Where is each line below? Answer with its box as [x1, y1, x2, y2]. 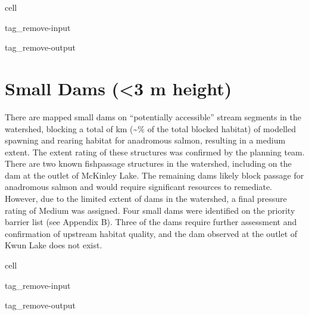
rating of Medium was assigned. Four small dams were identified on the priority [5, 204, 295, 216]
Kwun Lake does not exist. [5, 239, 102, 251]
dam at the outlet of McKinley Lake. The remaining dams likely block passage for [5, 169, 304, 181]
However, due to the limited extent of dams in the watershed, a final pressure [5, 192, 287, 205]
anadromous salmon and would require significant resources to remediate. [5, 180, 273, 193]
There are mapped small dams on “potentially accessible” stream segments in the [5, 110, 301, 123]
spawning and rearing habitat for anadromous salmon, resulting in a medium [5, 134, 286, 146]
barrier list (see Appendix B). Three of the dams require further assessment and [5, 216, 297, 228]
